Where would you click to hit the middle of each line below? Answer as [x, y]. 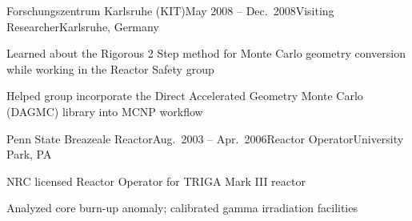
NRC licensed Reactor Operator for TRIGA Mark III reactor [156, 181]
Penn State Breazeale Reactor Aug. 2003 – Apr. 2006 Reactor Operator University [205, 138]
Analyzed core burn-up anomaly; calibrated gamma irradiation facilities [182, 208]
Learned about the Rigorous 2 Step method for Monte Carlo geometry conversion [206, 53]
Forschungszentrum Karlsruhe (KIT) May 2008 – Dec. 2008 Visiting [170, 10]
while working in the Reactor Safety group [110, 68]
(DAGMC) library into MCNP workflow [105, 111]
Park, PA [29, 154]
